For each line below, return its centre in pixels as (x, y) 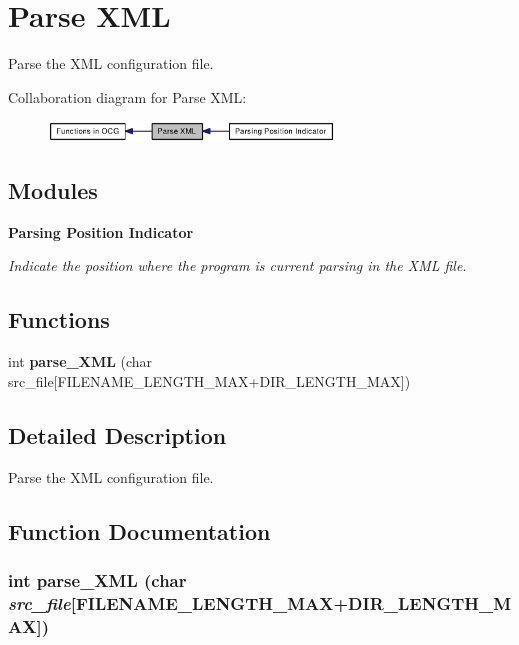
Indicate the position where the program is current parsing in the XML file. (237, 265)
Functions (59, 319)
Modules (53, 190)
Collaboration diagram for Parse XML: (127, 96)
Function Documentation (139, 530)
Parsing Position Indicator (101, 231)
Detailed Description (117, 434)
